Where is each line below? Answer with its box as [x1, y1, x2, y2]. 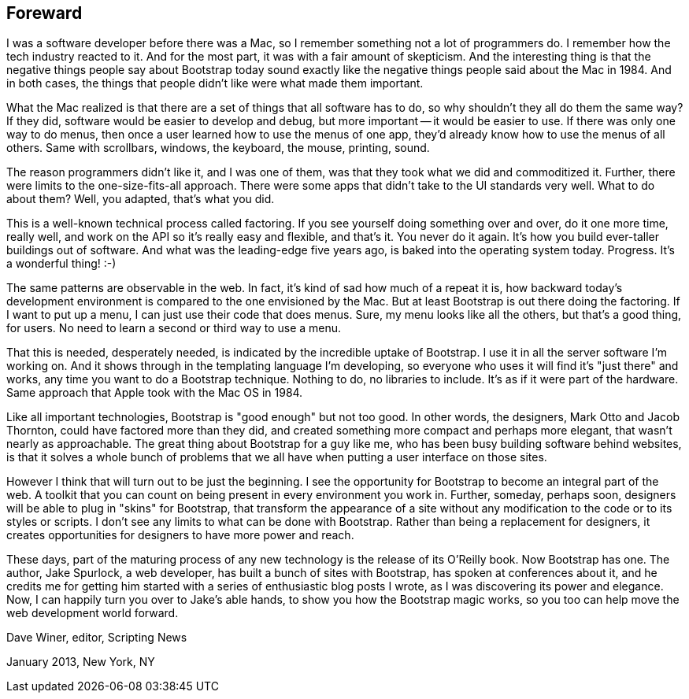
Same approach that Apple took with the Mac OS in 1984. [6, 386, 303, 400]
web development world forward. [6, 606, 179, 620]
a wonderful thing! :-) [6, 257, 117, 271]
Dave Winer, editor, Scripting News [6, 631, 187, 645]
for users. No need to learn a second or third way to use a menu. [6, 321, 342, 335]
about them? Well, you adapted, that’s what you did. [6, 192, 275, 206]
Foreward [6, 3, 83, 23]
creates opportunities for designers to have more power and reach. [6, 528, 354, 542]
